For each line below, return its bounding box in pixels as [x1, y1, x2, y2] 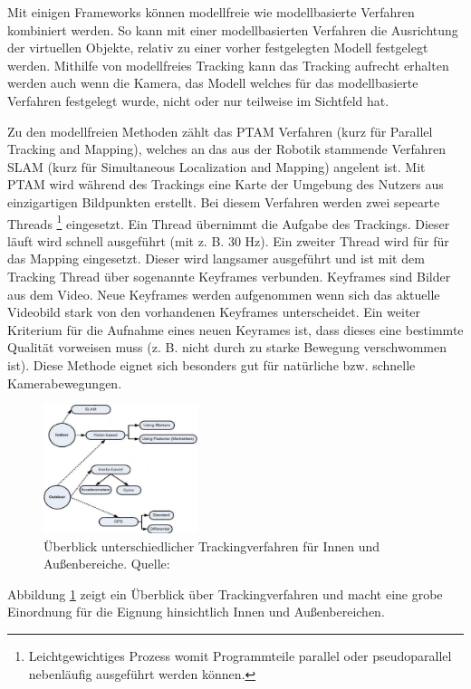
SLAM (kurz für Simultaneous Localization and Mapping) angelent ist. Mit [7, 157, 426, 176]
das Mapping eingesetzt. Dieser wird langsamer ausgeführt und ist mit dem [7, 249, 425, 268]
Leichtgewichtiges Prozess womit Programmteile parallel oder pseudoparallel [28, 646, 452, 665]
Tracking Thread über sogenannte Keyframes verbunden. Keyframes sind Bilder [7, 266, 451, 285]
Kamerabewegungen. [7, 373, 122, 392]
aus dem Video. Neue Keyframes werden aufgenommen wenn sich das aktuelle [7, 284, 440, 303]
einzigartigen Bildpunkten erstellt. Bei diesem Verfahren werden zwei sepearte [7, 192, 440, 211]
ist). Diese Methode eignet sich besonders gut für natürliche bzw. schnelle [7, 355, 416, 374]
